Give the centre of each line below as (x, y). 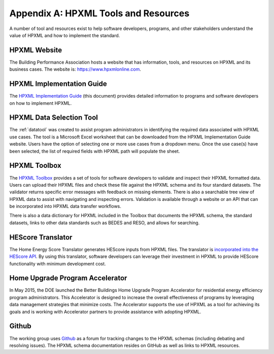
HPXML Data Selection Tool (54, 118)
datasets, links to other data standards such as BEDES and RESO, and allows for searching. (105, 223)
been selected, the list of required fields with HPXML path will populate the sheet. (95, 151)
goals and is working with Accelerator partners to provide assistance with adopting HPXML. (105, 312)
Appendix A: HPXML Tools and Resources (99, 13)
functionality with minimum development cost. (58, 263)
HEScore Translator (41, 237)
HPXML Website (36, 50)
